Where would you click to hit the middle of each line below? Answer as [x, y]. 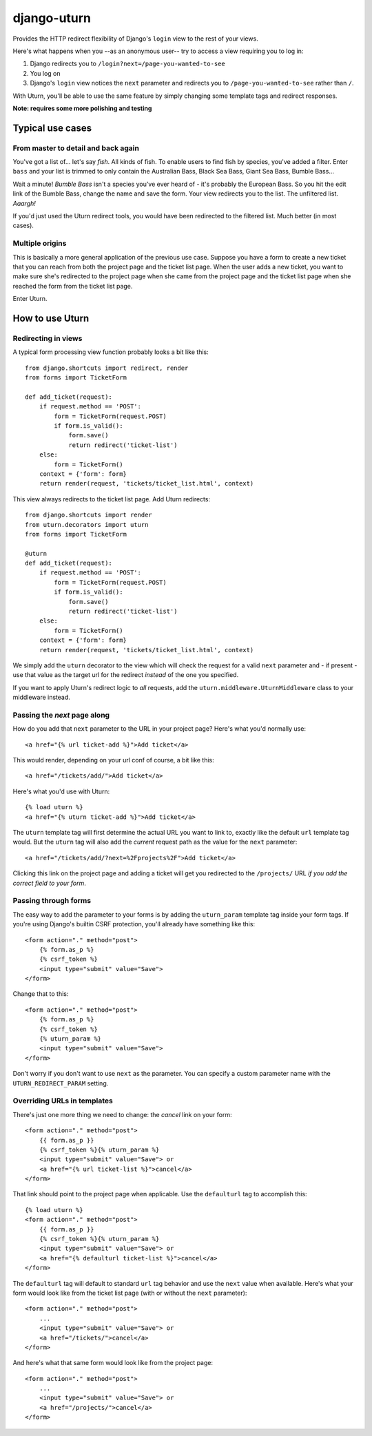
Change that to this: [41, 994]
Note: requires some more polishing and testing [82, 108]
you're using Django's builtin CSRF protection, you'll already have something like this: [134, 924]
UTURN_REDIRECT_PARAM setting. [61, 1083]
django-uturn [52, 18]
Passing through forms [52, 901]
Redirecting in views [48, 338]
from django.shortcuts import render [89, 515]
